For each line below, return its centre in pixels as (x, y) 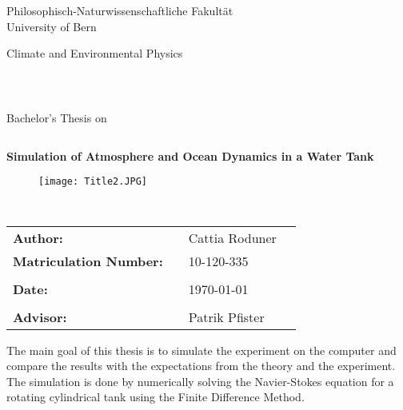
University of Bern (52, 26)
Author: (38, 237)
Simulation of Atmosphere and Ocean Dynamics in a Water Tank (190, 155)
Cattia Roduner (232, 237)
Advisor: (40, 316)
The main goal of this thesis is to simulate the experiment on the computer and (201, 350)
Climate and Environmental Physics (95, 53)
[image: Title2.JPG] (93, 182)
